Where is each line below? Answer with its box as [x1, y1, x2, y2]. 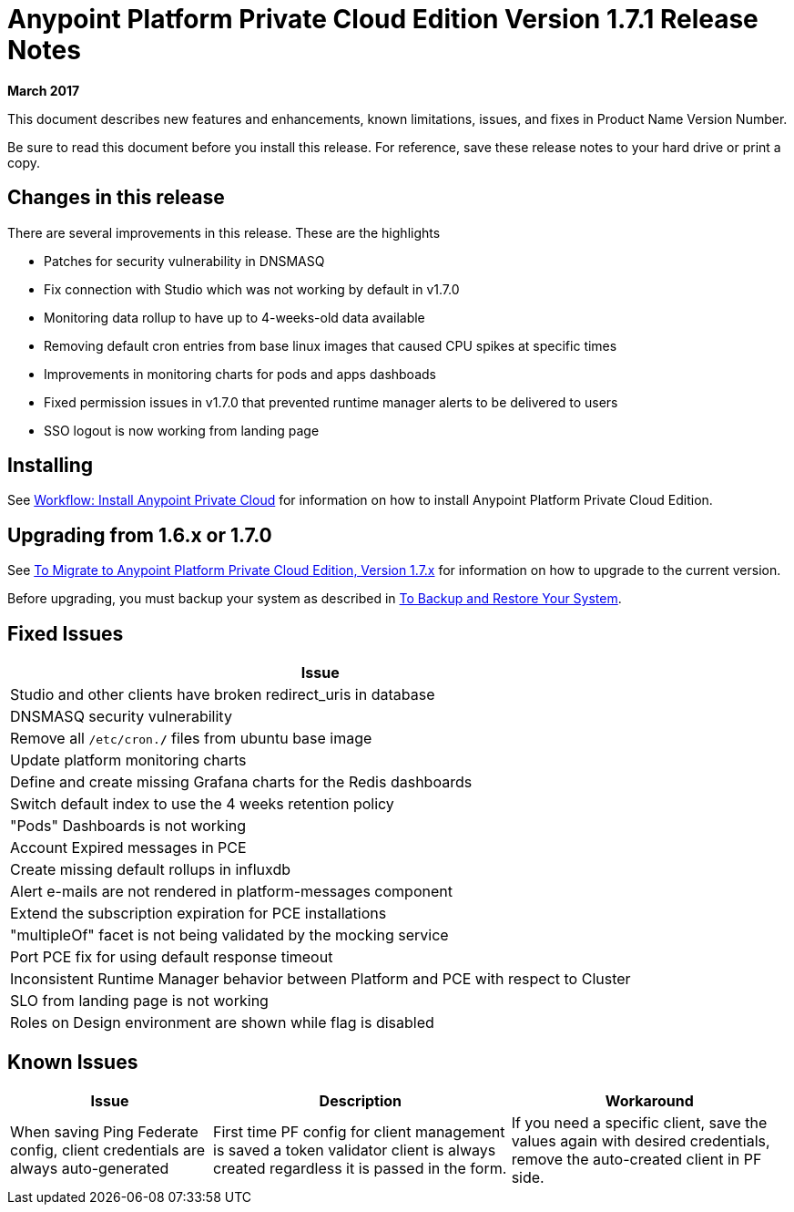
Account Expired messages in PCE [10, 838, 247, 858]
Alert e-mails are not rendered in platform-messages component [10, 882, 453, 901]
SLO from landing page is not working [10, 991, 269, 1011]
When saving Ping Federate [10, 1122, 198, 1141]
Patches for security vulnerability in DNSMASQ [44, 252, 325, 269]
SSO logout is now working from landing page [44, 422, 320, 438]
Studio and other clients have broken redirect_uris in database [10, 685, 435, 704]
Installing [7, 454, 94, 478]
